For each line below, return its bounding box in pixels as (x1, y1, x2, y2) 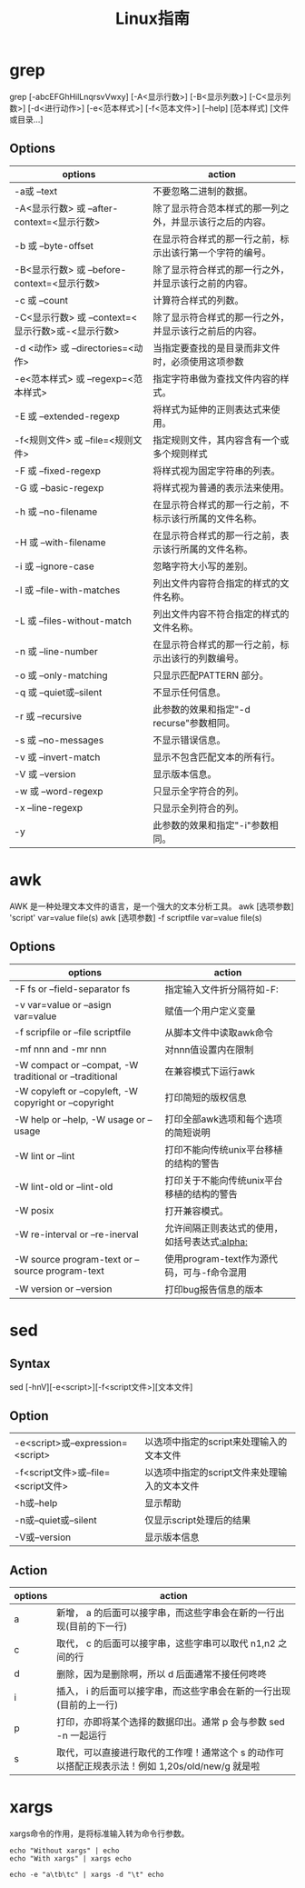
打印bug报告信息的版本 (164, 1283, 263, 1295)
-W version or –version (14, 1283, 113, 1295)
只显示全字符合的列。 (152, 784, 244, 797)
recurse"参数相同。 (152, 716, 236, 729)
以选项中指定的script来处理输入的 (144, 1435, 288, 1448)
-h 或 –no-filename (14, 505, 98, 518)
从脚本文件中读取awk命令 (164, 1026, 274, 1039)
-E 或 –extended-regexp (14, 410, 121, 423)
